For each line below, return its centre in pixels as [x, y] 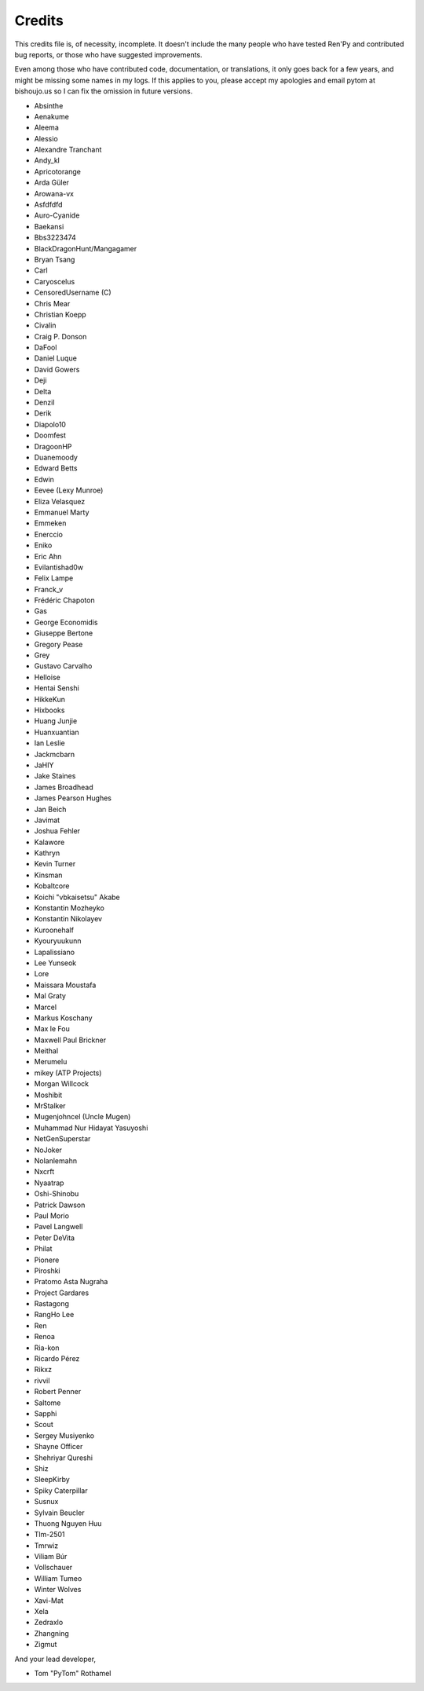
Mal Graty [50, 996]
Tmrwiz [46, 1545]
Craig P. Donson [60, 336]
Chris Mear [52, 303]
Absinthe [49, 105]
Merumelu [51, 1062]
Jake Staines [55, 776]
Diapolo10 [50, 424]
